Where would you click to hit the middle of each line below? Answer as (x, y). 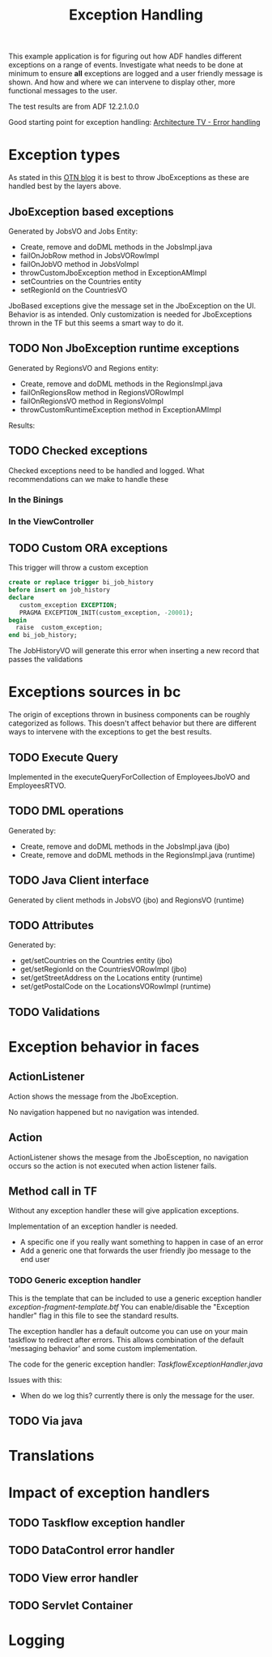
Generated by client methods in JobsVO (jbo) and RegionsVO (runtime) (126, 900)
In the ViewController (51, 522)
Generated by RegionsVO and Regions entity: (84, 368)
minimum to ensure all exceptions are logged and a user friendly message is (136, 74)
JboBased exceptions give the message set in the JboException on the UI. (132, 305)
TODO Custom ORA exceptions (88, 548)
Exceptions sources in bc (95, 692)
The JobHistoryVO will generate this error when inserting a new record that (134, 651)
